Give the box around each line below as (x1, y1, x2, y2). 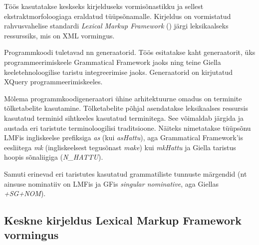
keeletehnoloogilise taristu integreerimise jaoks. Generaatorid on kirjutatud (4, 66, 233, 77)
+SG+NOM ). (4, 188, 46, 199)
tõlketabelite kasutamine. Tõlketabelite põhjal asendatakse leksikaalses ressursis (4, 103, 248, 113)
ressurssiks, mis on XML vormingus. (4, 30, 115, 40)
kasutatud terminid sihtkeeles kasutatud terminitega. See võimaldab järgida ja (4, 112, 244, 123)
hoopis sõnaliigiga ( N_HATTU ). (4, 152, 103, 162)
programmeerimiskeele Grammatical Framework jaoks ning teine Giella (4, 56, 221, 67)
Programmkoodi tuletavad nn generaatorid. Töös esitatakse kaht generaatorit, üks (4, 47, 256, 57)
